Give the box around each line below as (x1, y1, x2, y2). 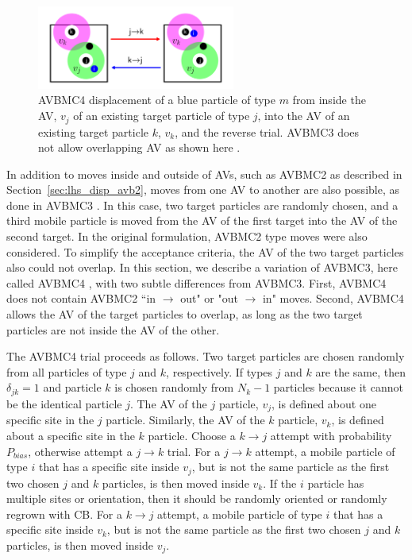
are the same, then (315, 363, 406, 380)
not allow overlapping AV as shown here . (38, 139, 241, 156)
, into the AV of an (257, 107, 350, 124)
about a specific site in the (6, 427, 135, 443)
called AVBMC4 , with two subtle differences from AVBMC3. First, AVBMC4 (6, 274, 387, 291)
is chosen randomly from (114, 379, 234, 396)
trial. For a (167, 442, 221, 459)
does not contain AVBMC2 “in (6, 290, 156, 307)
